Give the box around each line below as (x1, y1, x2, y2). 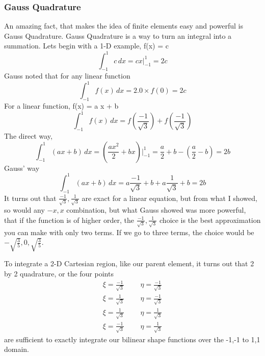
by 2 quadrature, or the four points (4, 268, 114, 278)
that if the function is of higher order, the (4, 214, 134, 225)
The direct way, (4, 131, 52, 141)
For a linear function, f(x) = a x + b (4, 100, 119, 111)
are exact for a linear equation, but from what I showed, (82, 192, 257, 203)
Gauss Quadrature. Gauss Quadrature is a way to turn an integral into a (4, 30, 232, 41)
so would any (4, 205, 45, 215)
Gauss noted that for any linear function (4, 70, 130, 81)
